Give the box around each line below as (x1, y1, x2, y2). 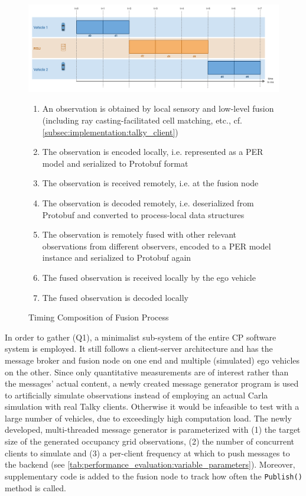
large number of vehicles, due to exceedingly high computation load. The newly (5, 411, 292, 424)
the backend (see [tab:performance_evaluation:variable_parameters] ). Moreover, (5, 458, 295, 471)
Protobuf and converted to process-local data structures (42, 208, 245, 221)
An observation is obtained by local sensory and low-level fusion (42, 102, 274, 115)
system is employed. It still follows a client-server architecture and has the (5, 342, 273, 355)
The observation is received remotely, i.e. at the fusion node (42, 177, 259, 189)
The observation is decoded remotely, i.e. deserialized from (42, 196, 254, 209)
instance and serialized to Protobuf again (42, 251, 191, 264)
